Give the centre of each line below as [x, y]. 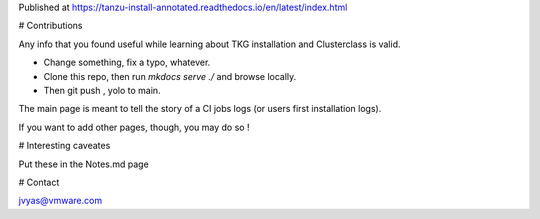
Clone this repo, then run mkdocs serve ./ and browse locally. [170, 76]
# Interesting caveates [64, 146]
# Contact [39, 182]
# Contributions [50, 26]
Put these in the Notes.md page [83, 164]
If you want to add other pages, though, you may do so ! [134, 127]
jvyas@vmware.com [60, 201]
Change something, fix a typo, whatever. [127, 62]
